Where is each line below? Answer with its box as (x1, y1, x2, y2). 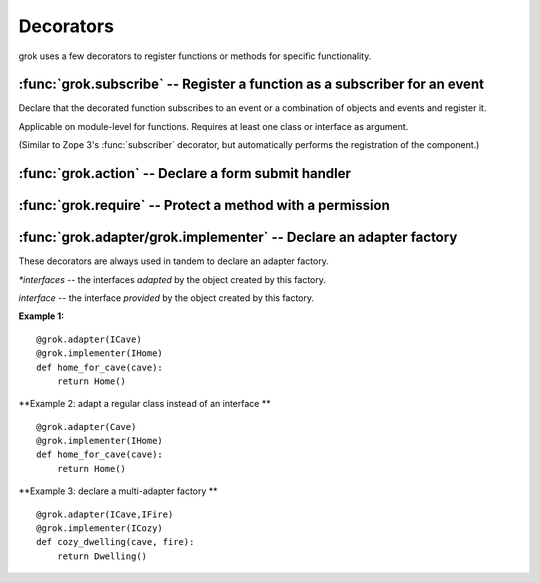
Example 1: (18, 310, 65, 322)
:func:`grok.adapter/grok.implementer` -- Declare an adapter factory (18, 229, 458, 246)
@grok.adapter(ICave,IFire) (36, 508, 174, 520)
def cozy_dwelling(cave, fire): (36, 536, 195, 548)
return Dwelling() (56, 550, 148, 562)
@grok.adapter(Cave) (36, 421, 137, 432)
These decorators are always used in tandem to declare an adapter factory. (18, 255, 329, 267)
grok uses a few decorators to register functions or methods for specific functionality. (18, 50, 372, 62)
